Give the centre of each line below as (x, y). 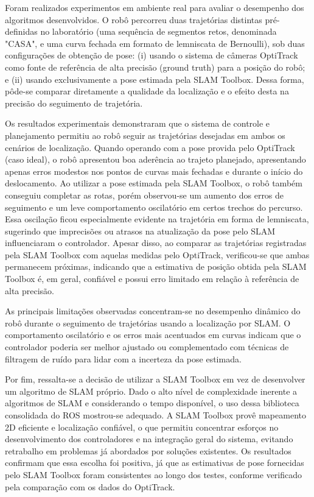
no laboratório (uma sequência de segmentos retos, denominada (159, 31)
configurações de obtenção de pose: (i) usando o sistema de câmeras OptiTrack (152, 55)
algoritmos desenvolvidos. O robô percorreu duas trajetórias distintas (134, 19)
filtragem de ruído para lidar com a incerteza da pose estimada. (123, 358)
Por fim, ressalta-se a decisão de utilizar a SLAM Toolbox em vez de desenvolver (155, 379)
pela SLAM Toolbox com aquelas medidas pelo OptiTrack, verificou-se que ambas (157, 254)
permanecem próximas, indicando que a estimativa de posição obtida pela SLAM (156, 266)
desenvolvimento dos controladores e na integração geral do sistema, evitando (149, 439)
